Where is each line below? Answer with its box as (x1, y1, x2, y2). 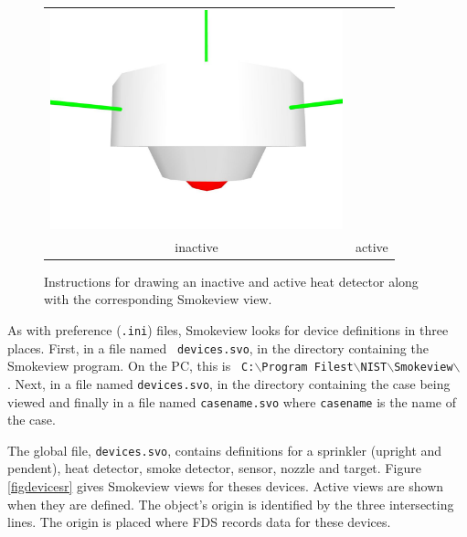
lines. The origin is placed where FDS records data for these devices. (7, 512, 391, 532)
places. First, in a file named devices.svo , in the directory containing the (7, 338, 429, 357)
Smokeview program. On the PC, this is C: (7, 356, 255, 375)
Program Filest (261, 361, 354, 374)
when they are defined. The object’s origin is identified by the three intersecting (7, 494, 454, 513)
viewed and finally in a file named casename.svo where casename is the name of (7, 392, 456, 411)
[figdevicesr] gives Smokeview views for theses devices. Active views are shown (7, 477, 444, 495)
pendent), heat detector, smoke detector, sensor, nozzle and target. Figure (7, 458, 421, 478)
